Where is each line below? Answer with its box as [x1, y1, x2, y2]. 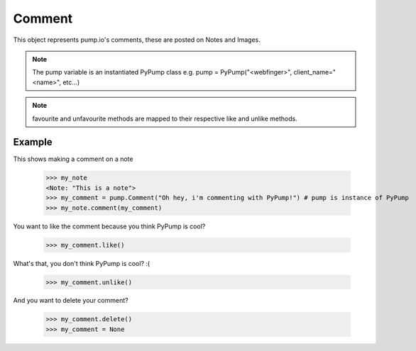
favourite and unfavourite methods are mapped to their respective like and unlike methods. [32, 114, 297, 123]
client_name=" [293, 68, 336, 77]
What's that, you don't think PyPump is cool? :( [13, 259, 150, 267]
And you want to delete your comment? [13, 296, 128, 305]
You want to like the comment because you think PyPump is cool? [13, 222, 206, 230]
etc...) [62, 78, 80, 87]
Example [13, 136, 53, 148]
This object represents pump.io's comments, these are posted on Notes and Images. [13, 35, 261, 44]
